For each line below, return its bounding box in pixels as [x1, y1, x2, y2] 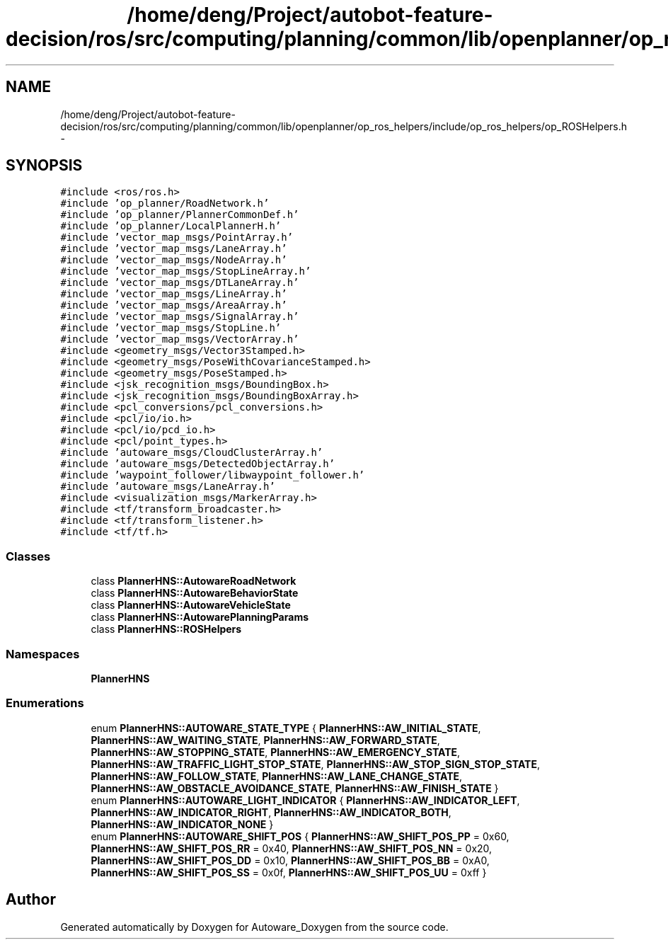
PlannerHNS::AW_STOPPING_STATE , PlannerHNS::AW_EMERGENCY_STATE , [91, 745, 461, 758]
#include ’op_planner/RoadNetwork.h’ [60, 197, 270, 210]
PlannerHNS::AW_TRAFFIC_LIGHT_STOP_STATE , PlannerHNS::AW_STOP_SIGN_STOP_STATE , [91, 757, 541, 770]
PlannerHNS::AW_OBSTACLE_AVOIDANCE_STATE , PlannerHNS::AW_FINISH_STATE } [91, 781, 499, 794]
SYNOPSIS [6, 156, 83, 175]
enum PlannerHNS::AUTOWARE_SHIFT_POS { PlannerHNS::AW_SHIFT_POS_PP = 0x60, [91, 830, 509, 842]
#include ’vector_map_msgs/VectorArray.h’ [60, 333, 299, 345]
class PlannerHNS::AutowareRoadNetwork [91, 575, 296, 588]
